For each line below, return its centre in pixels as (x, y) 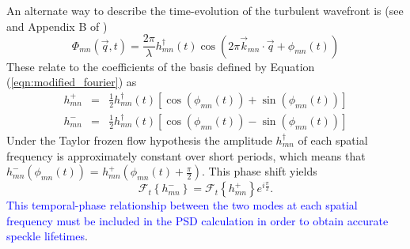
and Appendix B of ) (57, 26)
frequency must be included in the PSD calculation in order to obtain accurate (197, 220)
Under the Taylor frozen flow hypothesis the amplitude (139, 140)
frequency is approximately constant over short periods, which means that (186, 155)
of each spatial (333, 140)
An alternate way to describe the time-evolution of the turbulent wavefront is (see (205, 10)
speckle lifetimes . (47, 236)
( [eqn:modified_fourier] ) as (72, 82)
